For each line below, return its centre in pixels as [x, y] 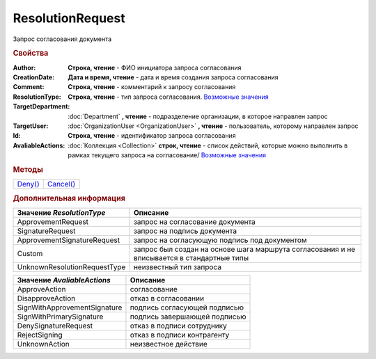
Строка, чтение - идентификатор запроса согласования [152, 136]
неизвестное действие [169, 344]
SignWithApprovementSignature [70, 308]
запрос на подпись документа [185, 231]
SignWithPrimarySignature [60, 317]
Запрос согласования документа [62, 39]
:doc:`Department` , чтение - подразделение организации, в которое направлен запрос [198, 116]
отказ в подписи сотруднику [179, 326]
